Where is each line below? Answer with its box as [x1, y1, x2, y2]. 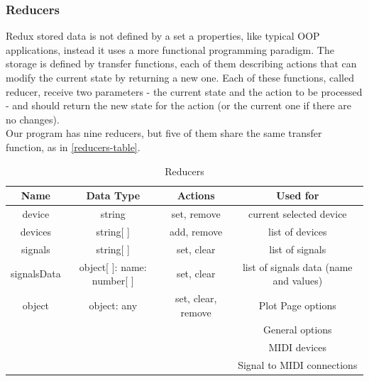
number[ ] [92, 273, 134, 288]
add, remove [169, 223, 223, 238]
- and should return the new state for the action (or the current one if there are [6, 98, 351, 113]
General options [263, 322, 332, 337]
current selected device [248, 206, 347, 221]
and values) [272, 273, 323, 288]
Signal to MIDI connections [238, 358, 358, 372]
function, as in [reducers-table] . [6, 139, 141, 154]
